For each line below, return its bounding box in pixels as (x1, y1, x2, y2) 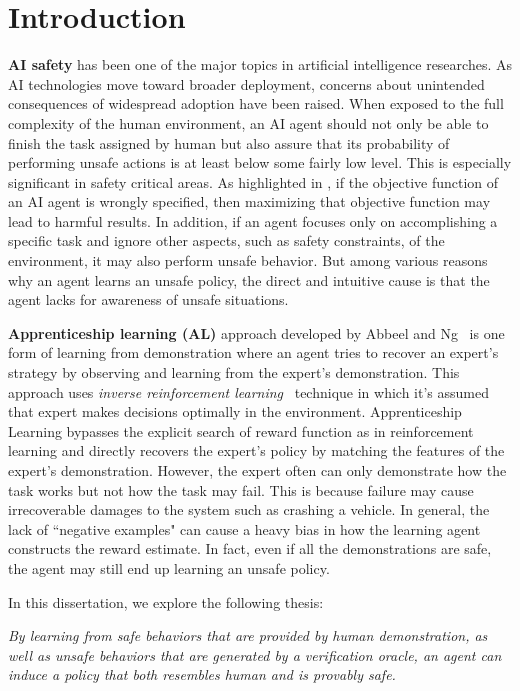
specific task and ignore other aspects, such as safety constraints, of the (8, 230, 445, 251)
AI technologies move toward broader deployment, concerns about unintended (8, 73, 485, 94)
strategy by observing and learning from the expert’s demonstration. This (8, 362, 460, 383)
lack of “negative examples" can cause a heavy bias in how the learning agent (8, 518, 481, 539)
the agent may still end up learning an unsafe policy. (8, 557, 330, 578)
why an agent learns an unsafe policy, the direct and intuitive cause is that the (8, 269, 490, 290)
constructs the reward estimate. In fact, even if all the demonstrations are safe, (8, 538, 492, 559)
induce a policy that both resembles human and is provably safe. (8, 664, 396, 685)
